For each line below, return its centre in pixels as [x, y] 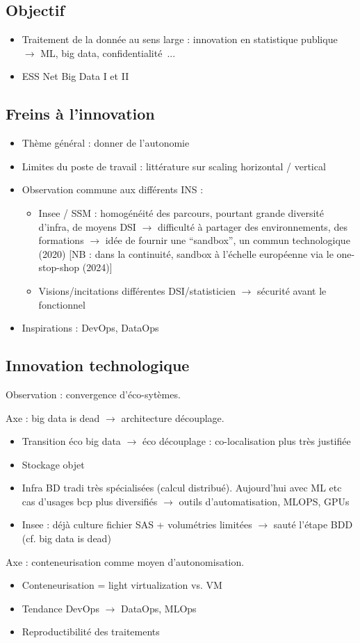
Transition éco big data [71, 441]
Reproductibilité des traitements [91, 632]
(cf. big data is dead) [66, 538]
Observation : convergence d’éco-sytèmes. [93, 394]
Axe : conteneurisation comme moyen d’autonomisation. [125, 561]
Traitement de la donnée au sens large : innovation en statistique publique [180, 39]
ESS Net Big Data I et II [75, 76]
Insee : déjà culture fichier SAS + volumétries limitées [137, 524]
